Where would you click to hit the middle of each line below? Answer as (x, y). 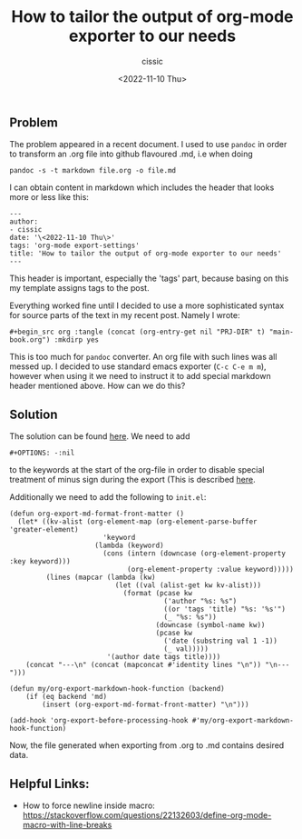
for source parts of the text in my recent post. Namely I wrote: (125, 315)
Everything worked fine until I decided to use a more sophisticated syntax (147, 305)
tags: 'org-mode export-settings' (75, 246)
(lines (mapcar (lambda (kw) (101, 578)
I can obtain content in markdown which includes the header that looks (142, 187)
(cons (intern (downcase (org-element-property (194, 554)
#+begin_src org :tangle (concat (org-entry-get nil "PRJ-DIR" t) (137, 332)
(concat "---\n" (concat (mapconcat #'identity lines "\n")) (143, 665)
